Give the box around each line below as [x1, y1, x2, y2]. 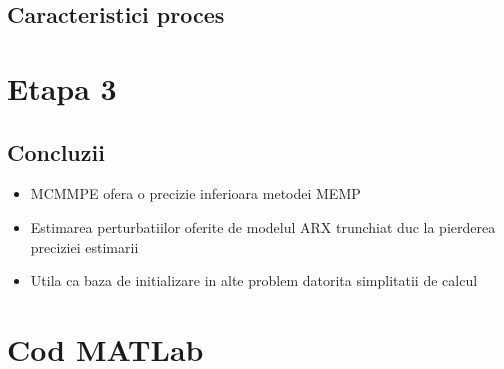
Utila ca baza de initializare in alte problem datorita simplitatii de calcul [30, 270, 478, 291]
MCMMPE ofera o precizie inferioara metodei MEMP [30, 183, 361, 204]
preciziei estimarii [30, 236, 139, 257]
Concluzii [7, 136, 105, 167]
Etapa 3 [7, 67, 117, 108]
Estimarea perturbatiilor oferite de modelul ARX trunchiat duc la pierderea [30, 216, 496, 237]
